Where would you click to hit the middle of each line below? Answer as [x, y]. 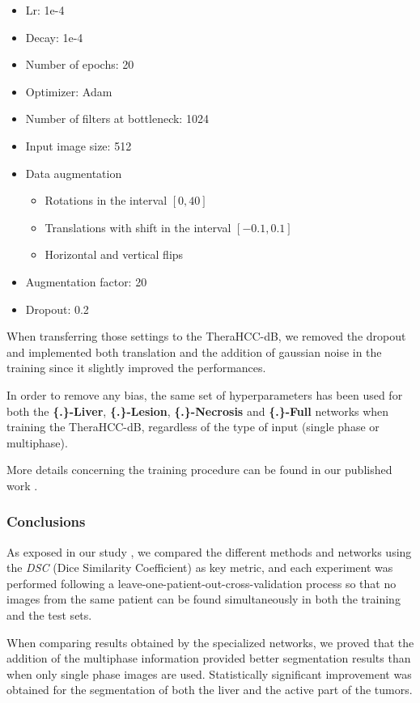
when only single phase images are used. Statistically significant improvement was [209, 673]
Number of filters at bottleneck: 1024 [117, 119]
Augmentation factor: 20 [86, 281]
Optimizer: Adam [69, 91]
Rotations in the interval [106, 200]
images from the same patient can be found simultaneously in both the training [204, 599]
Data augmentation [74, 173]
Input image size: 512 [78, 145]
